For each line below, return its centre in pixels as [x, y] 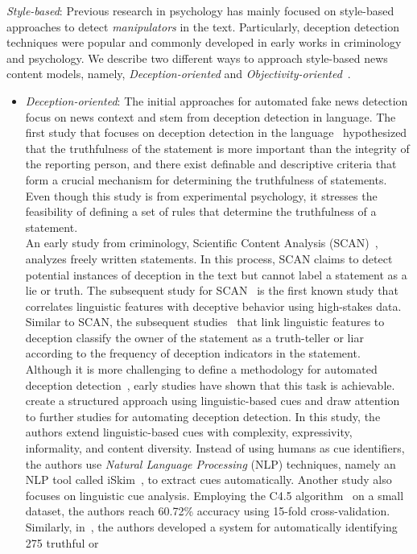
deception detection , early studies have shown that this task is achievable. [210, 384]
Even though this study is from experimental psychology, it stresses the [201, 195]
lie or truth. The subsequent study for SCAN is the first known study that [212, 290]
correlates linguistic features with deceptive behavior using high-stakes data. [213, 306]
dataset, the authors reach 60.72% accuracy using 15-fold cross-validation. [208, 511]
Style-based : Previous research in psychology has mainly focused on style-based [200, 10]
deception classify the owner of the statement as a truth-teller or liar [194, 337]
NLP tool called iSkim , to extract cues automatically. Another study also [208, 480]
